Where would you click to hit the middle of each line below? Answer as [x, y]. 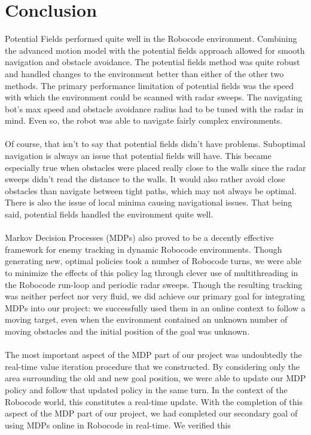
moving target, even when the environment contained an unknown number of [146, 319]
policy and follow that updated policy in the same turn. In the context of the [146, 389]
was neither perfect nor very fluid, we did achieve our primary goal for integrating [155, 296]
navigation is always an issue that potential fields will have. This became [138, 156]
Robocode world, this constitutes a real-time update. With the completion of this [154, 401]
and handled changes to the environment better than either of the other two [144, 73]
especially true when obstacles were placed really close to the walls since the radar [155, 167]
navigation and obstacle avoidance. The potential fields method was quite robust [153, 62]
